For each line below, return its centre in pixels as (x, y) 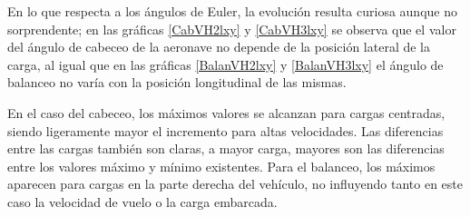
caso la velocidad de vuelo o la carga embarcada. (142, 201)
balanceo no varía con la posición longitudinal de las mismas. (177, 82)
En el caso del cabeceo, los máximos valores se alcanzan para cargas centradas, (226, 112)
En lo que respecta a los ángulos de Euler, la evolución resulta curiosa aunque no (232, 11)
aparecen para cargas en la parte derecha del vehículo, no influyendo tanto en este (235, 184)
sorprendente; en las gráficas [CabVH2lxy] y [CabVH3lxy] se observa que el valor (232, 29)
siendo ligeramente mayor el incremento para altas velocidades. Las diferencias (225, 130)
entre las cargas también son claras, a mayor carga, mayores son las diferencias (226, 148)
